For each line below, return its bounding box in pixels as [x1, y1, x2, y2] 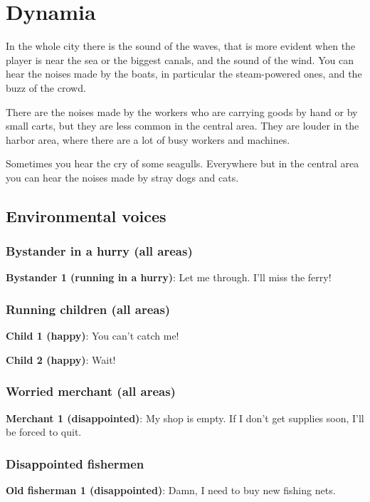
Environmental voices [6, 204, 166, 226]
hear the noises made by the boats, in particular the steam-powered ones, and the [6, 66, 362, 81]
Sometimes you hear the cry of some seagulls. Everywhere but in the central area [6, 156, 359, 171]
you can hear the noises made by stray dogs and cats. [6, 169, 239, 184]
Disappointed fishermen [6, 454, 144, 472]
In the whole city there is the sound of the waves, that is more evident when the [6, 38, 356, 53]
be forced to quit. [6, 424, 82, 439]
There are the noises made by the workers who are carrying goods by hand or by [6, 104, 358, 119]
